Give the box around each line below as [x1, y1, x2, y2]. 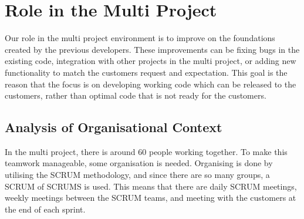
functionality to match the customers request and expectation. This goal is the [5, 66, 288, 78]
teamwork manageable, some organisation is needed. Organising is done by [5, 157, 273, 169]
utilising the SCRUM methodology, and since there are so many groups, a [5, 169, 270, 181]
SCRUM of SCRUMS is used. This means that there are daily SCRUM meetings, [5, 180, 297, 192]
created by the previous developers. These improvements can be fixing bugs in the [5, 43, 300, 55]
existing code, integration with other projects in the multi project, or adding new [5, 55, 296, 67]
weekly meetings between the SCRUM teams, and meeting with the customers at [5, 191, 296, 204]
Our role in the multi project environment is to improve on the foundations [5, 32, 275, 44]
